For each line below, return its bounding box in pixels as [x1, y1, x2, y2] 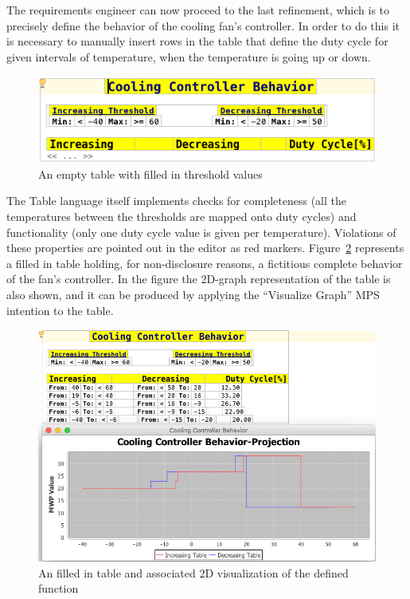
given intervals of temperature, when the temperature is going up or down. [6, 48, 371, 65]
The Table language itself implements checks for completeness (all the [6, 192, 346, 209]
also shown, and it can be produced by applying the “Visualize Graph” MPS [6, 286, 380, 302]
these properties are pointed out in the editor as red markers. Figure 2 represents [6, 239, 404, 256]
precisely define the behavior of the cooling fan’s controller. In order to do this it [6, 17, 400, 33]
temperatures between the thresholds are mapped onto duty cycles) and [6, 207, 357, 224]
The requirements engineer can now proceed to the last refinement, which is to [6, 2, 390, 18]
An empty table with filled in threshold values [38, 165, 263, 182]
